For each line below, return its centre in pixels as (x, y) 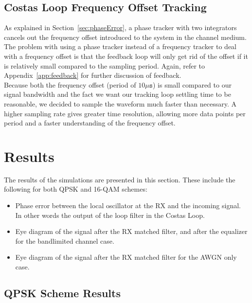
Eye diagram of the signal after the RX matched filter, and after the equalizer (131, 231)
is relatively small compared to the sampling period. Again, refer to (105, 65)
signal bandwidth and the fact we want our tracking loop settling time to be (117, 94)
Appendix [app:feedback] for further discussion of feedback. (93, 75)
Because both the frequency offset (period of (70, 84)
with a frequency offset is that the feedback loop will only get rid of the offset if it (126, 56)
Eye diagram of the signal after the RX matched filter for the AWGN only (126, 257)
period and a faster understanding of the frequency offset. (90, 123)
